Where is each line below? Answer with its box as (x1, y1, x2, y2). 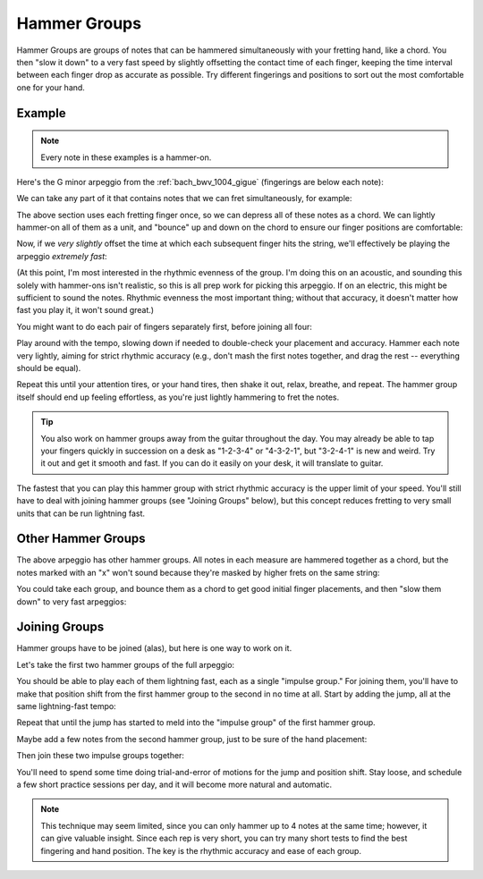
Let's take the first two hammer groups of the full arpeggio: (16, 659, 235, 670)
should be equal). (16, 362, 81, 373)
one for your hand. (16, 81, 85, 93)
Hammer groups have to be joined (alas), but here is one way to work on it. (16, 643, 292, 654)
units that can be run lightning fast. (16, 508, 146, 519)
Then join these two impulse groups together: (16, 750, 185, 761)
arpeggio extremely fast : (16, 250, 107, 261)
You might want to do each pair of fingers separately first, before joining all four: (16, 321, 313, 332)
